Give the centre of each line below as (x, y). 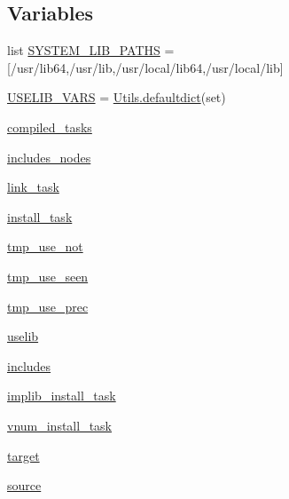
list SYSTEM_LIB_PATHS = (91, 50)
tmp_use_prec (48, 306)
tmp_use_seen (48, 276)
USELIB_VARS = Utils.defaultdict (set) (117, 97)
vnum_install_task (60, 425)
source (24, 485)
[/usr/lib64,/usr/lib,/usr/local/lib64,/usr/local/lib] (145, 67)
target (23, 455)
